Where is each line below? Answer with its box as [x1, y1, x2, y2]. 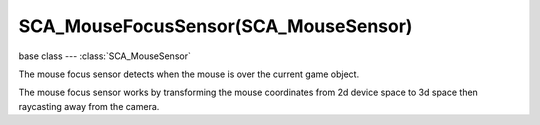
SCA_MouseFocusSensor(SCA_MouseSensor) [18, 15, 413, 37]
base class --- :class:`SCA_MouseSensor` [18, 50, 192, 62]
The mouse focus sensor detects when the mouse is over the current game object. [18, 68, 360, 80]
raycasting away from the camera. [18, 100, 160, 112]
